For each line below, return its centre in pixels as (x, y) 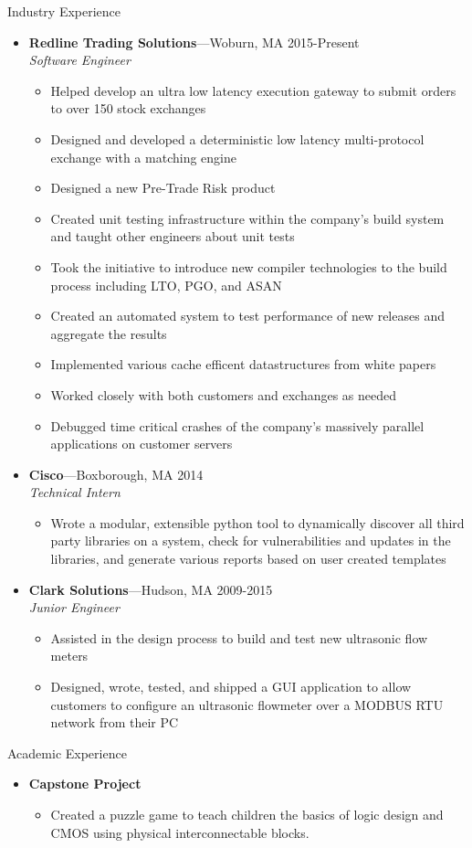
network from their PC (115, 722)
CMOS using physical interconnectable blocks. (180, 832)
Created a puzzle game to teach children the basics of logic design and (247, 814)
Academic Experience (67, 753)
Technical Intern (74, 492)
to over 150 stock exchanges (128, 108)
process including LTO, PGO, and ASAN (166, 285)
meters (69, 656)
